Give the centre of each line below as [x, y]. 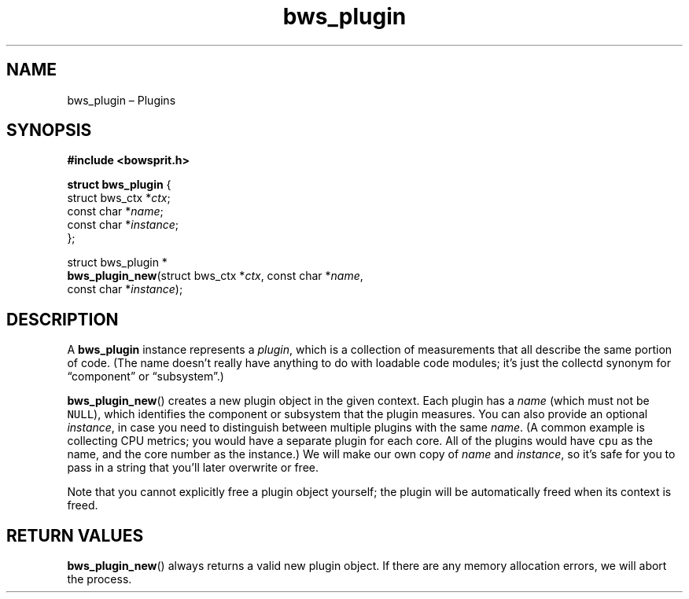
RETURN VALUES [75, 535]
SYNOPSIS [49, 130]
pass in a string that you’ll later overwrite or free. [193, 468]
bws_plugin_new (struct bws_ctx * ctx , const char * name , [215, 276]
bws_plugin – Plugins [122, 100]
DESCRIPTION [63, 319]
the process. [99, 579]
